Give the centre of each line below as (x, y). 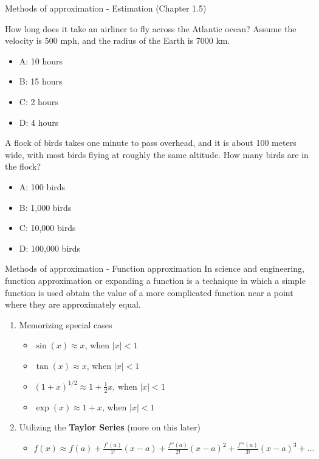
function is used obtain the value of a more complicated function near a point (149, 292)
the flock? (23, 166)
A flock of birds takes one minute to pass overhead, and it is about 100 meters (151, 143)
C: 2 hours (39, 101)
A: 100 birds (42, 186)
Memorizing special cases (66, 324)
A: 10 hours (41, 60)
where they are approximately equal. (73, 304)
